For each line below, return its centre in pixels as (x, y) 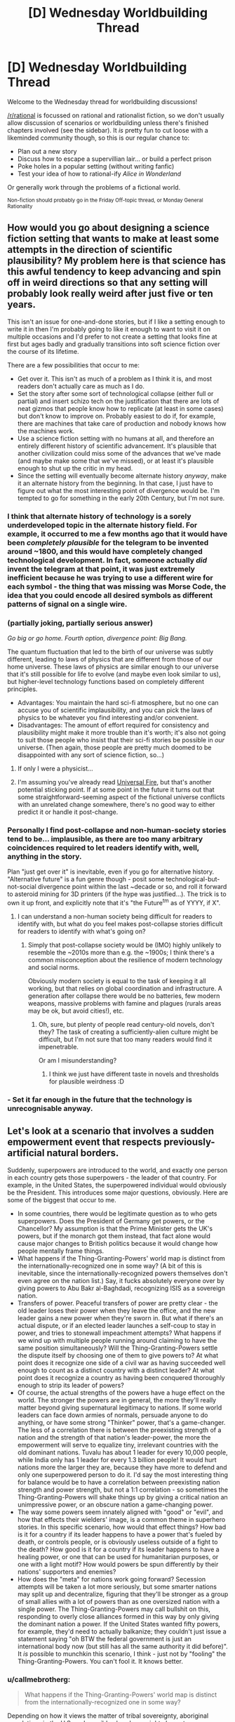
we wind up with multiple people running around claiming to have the (117, 1340)
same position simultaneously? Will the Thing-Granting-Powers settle (117, 1348)
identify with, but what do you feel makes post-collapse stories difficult (120, 924)
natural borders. (83, 1153)
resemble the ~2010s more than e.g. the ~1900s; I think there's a (121, 952)
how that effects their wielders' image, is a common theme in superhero (121, 1519)
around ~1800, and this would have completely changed (105, 551)
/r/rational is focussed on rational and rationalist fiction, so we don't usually (116, 115)
